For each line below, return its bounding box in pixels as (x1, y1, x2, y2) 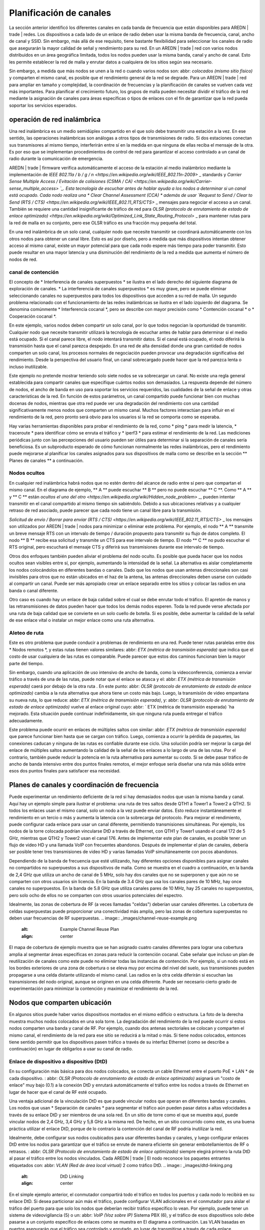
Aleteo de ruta (9, 630, 44, 637)
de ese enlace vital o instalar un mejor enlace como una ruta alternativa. (9, 617, 155, 623)
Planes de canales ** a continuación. (9, 458, 84, 463)
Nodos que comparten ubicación (9, 999, 112, 1007)
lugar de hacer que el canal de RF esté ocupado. (9, 1089, 107, 1095)
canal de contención (9, 269, 59, 276)
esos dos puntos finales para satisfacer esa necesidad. (9, 768, 121, 774)
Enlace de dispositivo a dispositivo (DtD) (9, 1058, 107, 1065)
